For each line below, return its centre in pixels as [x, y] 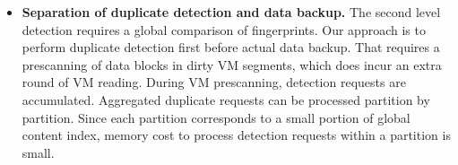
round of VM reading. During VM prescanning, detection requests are [214, 82]
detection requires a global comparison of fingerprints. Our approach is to [224, 29]
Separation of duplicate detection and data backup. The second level [231, 12]
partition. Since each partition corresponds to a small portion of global [216, 117]
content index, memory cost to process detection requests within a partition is [236, 135]
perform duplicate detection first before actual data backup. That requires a [231, 47]
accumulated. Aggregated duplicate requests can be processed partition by [226, 99]
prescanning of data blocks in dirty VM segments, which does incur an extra [232, 64]
